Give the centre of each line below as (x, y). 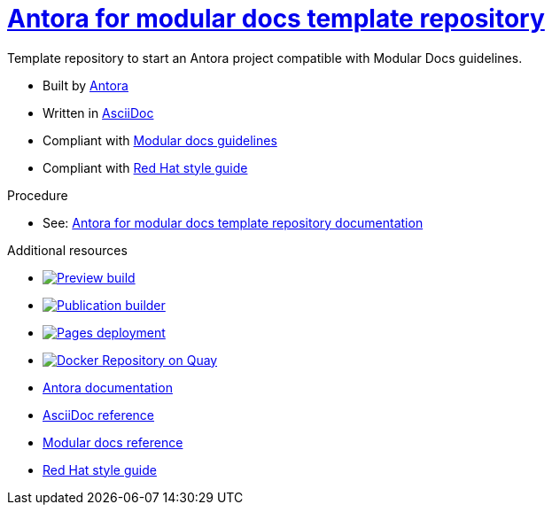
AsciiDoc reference (99, 415)
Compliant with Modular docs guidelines (160, 140)
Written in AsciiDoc (98, 112)
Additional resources (67, 250)
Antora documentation (108, 387)
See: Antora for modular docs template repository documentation (233, 222)
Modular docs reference (113, 442)
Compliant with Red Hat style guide (145, 167)
